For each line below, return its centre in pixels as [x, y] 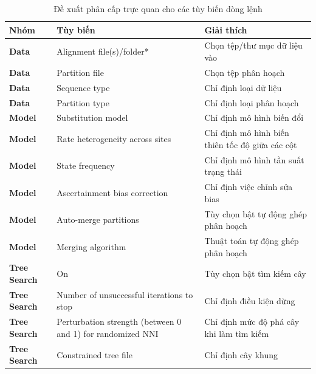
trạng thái [223, 172]
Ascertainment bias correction [112, 192]
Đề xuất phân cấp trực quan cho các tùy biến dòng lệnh [158, 8]
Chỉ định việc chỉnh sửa [249, 187]
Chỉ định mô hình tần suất [254, 159]
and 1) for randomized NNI [108, 333]
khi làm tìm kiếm [237, 333]
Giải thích [226, 29]
